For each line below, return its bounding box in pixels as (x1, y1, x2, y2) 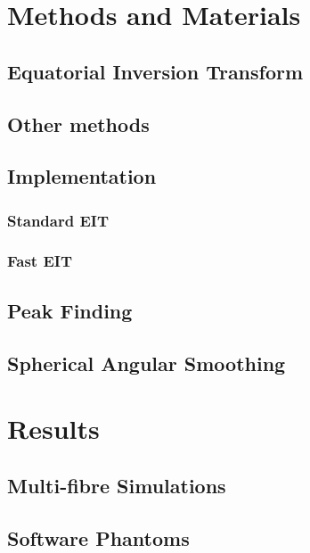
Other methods (7, 110, 150, 137)
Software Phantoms (7, 524, 190, 551)
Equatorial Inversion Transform (7, 57, 304, 85)
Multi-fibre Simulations (7, 471, 226, 499)
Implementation (7, 162, 157, 190)
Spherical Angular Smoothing (7, 349, 286, 376)
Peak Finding (7, 296, 133, 324)
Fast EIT (7, 250, 73, 272)
